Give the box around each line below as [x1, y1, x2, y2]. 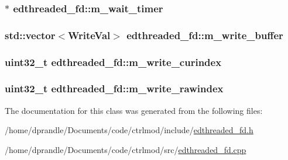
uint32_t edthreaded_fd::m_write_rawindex [5, 81, 224, 96]
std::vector [5, 27, 56, 42]
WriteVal [68, 27, 111, 42]
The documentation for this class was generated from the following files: [5, 104, 263, 116]
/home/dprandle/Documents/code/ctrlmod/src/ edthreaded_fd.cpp [5, 143, 246, 155]
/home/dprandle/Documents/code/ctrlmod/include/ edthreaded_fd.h [5, 124, 253, 136]
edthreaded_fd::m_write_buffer [126, 27, 283, 42]
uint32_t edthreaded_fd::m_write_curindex [5, 54, 222, 69]
